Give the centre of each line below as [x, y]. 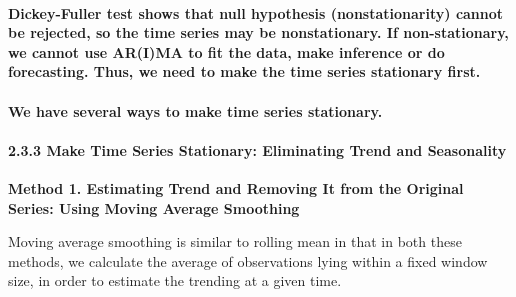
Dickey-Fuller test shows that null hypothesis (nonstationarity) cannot [256, 12]
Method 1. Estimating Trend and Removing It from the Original [236, 187]
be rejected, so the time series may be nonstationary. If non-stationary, [258, 32]
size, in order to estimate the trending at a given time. [175, 280]
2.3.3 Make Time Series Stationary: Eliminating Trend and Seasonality [257, 149]
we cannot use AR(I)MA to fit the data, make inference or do [226, 51]
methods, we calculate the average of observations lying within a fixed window [248, 260]
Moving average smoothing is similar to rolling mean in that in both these [235, 241]
